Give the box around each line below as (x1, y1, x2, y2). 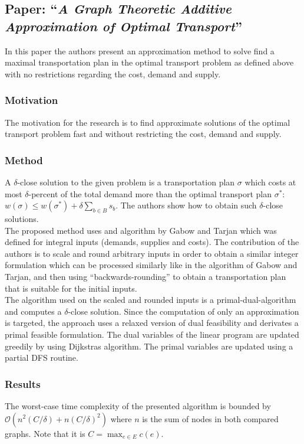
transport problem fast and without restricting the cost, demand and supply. (5, 128, 282, 140)
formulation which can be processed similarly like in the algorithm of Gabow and (5, 259, 298, 271)
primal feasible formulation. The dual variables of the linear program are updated (5, 328, 299, 340)
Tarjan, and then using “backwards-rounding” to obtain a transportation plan (5, 270, 286, 282)
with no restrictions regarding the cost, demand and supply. (5, 67, 221, 80)
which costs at (244, 176, 296, 188)
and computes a (5, 305, 62, 317)
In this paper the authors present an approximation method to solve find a (5, 44, 275, 57)
